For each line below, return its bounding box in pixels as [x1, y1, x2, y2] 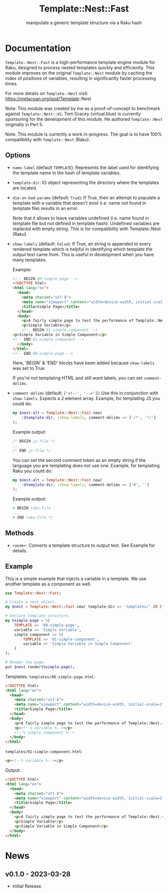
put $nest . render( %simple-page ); [5, 664, 75, 669]
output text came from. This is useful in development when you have [12, 251, 154, 257]
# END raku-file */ [12, 515, 53, 520]
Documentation [5, 42, 71, 54]
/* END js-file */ [12, 448, 51, 453]
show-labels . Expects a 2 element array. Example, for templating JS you [12, 395, 160, 402]
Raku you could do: [12, 468, 52, 474]
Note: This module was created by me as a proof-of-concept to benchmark [5, 105, 160, 111]
